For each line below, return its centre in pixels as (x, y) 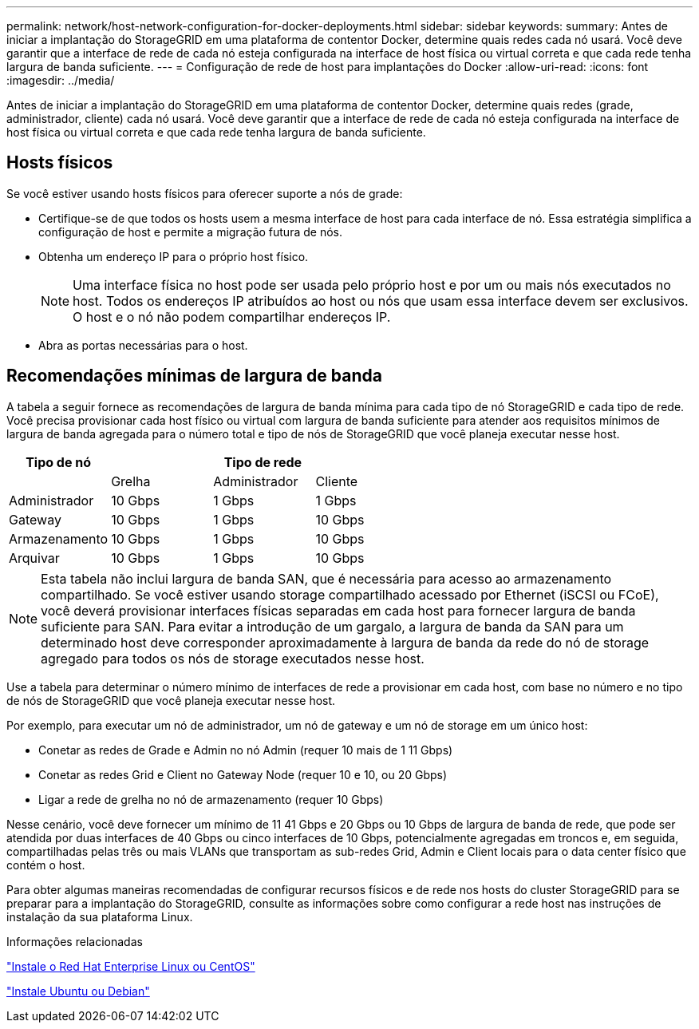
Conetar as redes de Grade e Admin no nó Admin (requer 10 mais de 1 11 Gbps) (246, 750)
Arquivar (34, 558)
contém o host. (46, 865)
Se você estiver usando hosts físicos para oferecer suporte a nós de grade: (205, 193)
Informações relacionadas (75, 941)
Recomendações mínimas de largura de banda (194, 376)
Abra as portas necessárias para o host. (143, 345)
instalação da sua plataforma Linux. (100, 916)
